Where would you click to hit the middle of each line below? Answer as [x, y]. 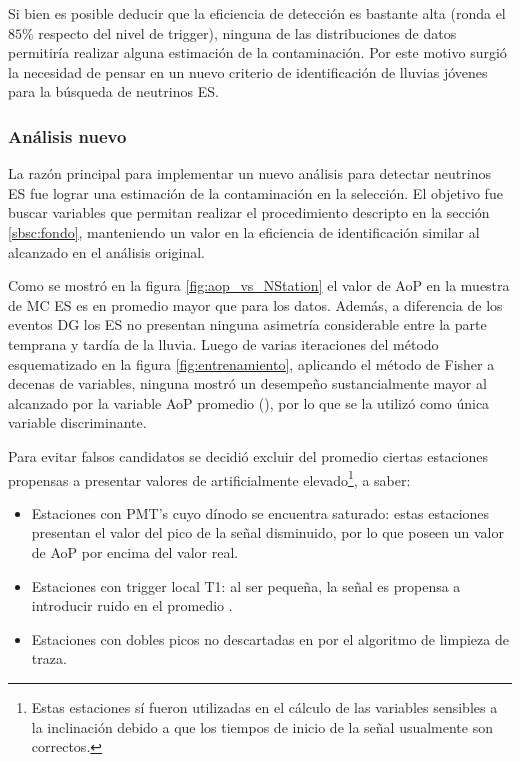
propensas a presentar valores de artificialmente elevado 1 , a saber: [209, 478]
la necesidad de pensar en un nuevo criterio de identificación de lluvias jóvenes [248, 71]
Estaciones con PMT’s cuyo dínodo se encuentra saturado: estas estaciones [260, 512]
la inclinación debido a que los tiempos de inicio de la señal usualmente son [262, 726]
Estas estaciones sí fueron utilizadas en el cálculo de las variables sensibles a [264, 706]
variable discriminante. [77, 422]
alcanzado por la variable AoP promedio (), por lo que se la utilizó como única [249, 402]
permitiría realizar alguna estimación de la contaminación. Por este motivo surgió [257, 52]
